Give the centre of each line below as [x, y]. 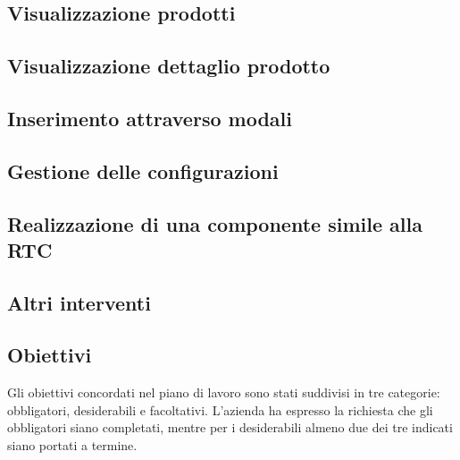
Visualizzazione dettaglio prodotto [169, 66]
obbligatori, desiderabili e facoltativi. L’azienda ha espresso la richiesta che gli [220, 409]
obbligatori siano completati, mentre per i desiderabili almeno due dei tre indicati [230, 427]
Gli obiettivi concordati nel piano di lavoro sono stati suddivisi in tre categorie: [224, 392]
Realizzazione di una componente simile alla [215, 223]
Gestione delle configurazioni [143, 170]
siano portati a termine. [72, 445]
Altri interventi [79, 302]
